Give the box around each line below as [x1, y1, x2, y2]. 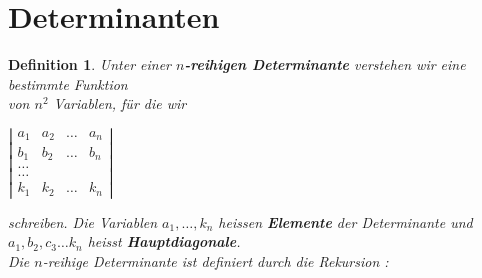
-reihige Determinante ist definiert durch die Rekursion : [42, 250, 389, 271]
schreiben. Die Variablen [8, 211, 158, 232]
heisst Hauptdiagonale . [87, 231, 241, 252]
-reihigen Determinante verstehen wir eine [184, 54, 466, 75]
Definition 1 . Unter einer [8, 54, 172, 75]
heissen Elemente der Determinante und [218, 211, 473, 232]
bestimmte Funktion [8, 73, 128, 94]
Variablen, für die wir [53, 93, 187, 114]
